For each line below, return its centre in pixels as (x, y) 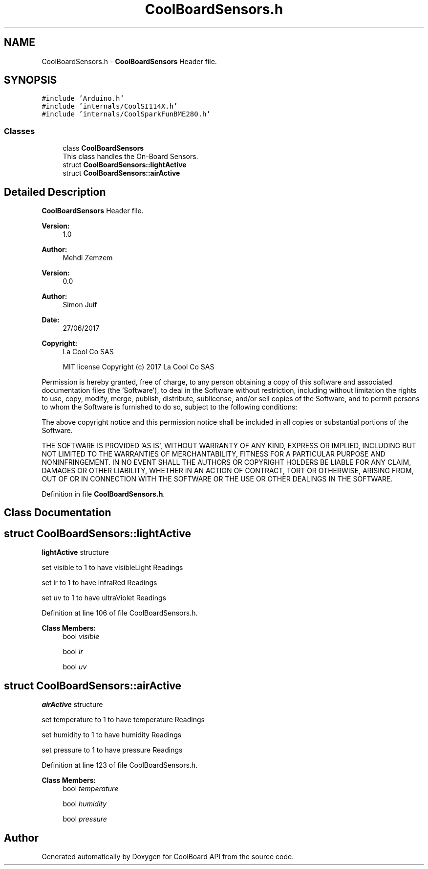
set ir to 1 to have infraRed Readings (99, 583)
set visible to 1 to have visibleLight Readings (112, 568)
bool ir (73, 652)
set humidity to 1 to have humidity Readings (112, 735)
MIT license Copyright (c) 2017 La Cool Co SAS (139, 367)
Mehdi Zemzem (88, 258)
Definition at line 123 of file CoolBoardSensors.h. (120, 765)
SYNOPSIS (31, 80)
